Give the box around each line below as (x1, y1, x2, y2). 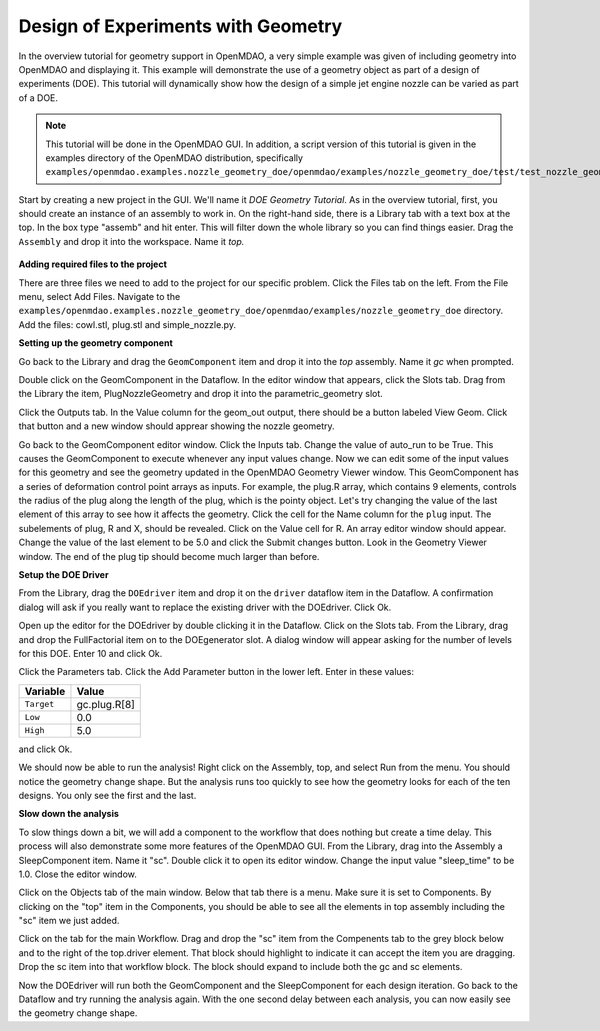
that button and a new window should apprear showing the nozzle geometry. (18, 420, 335, 432)
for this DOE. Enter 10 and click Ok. (18, 648, 163, 659)
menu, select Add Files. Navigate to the (18, 291, 181, 303)
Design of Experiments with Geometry (18, 15, 343, 37)
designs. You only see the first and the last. (18, 789, 197, 801)
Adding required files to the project (18, 258, 167, 270)
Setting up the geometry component (18, 337, 174, 349)
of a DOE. (18, 91, 59, 104)
